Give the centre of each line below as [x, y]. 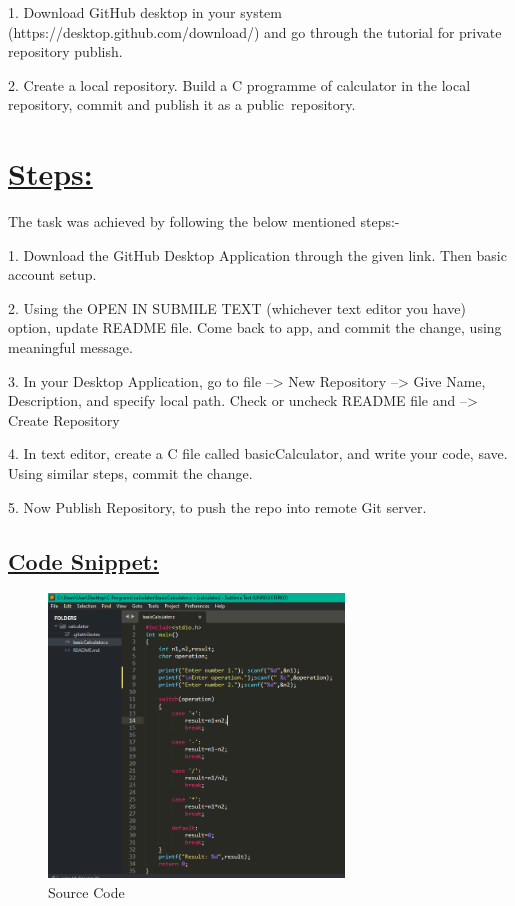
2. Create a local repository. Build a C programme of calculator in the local [239, 84]
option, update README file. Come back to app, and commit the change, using [255, 327]
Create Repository [64, 419]
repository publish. [65, 51]
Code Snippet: [83, 560]
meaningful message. [70, 347]
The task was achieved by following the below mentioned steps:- [204, 221]
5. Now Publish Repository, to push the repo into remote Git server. [217, 506]
